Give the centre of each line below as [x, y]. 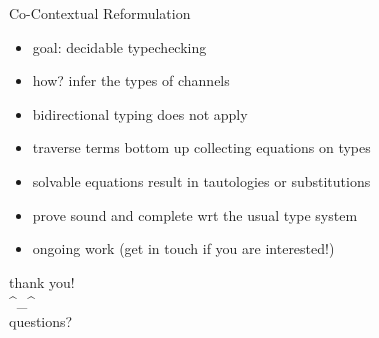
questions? [41, 320]
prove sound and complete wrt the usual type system [195, 214]
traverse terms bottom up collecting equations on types [201, 147]
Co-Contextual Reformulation [100, 13]
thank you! [42, 281]
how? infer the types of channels [131, 80]
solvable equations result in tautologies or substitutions [201, 180]
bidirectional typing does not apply [140, 113]
